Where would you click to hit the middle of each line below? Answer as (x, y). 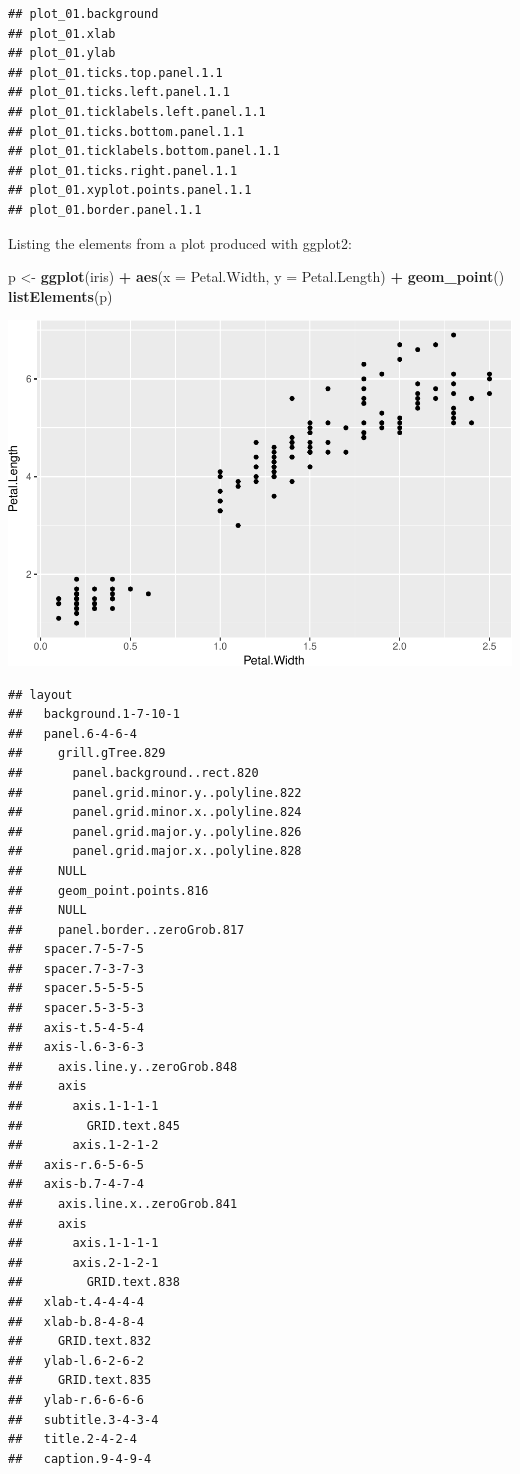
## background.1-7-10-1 (94, 714)
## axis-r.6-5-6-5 (76, 1164)
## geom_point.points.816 (108, 890)
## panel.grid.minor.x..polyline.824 (155, 812)
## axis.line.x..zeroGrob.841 (123, 1204)
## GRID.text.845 (94, 1125)
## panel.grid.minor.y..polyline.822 (155, 792)
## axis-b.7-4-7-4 (76, 1184)
